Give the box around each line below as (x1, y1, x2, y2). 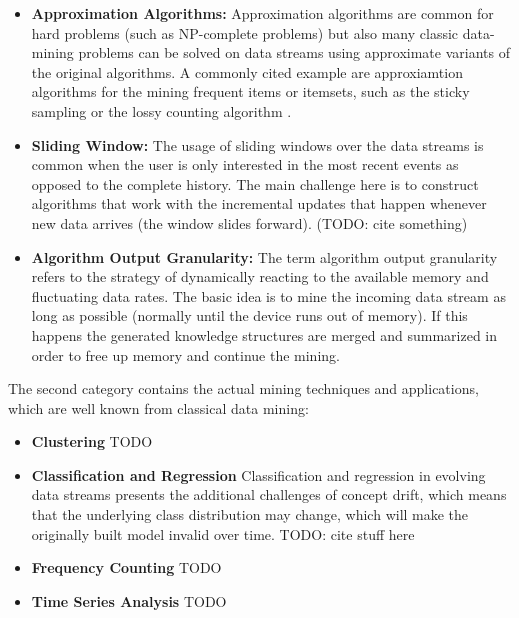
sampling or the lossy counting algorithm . (31, 100, 292, 121)
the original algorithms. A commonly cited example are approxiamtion (31, 61, 463, 82)
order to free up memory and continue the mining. (31, 344, 340, 365)
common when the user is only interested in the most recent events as (31, 154, 459, 175)
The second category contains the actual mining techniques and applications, (8, 378, 479, 399)
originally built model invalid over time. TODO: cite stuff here (31, 523, 415, 544)
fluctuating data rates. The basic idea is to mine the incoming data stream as (31, 285, 506, 306)
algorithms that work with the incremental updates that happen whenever (31, 193, 487, 214)
